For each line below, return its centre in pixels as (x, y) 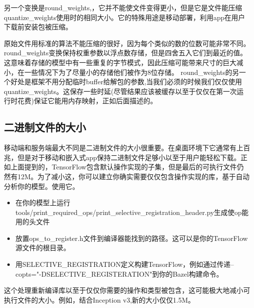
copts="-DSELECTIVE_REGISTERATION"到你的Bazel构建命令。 (119, 273)
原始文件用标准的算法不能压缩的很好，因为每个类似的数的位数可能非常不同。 (127, 43)
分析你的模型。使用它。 (42, 186)
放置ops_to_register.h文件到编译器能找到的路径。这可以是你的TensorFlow (132, 238)
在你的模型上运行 (43, 202)
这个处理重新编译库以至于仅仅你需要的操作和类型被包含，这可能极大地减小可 (127, 290)
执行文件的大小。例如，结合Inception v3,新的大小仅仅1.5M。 (99, 299)
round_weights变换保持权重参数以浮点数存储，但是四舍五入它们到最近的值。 (126, 53)
